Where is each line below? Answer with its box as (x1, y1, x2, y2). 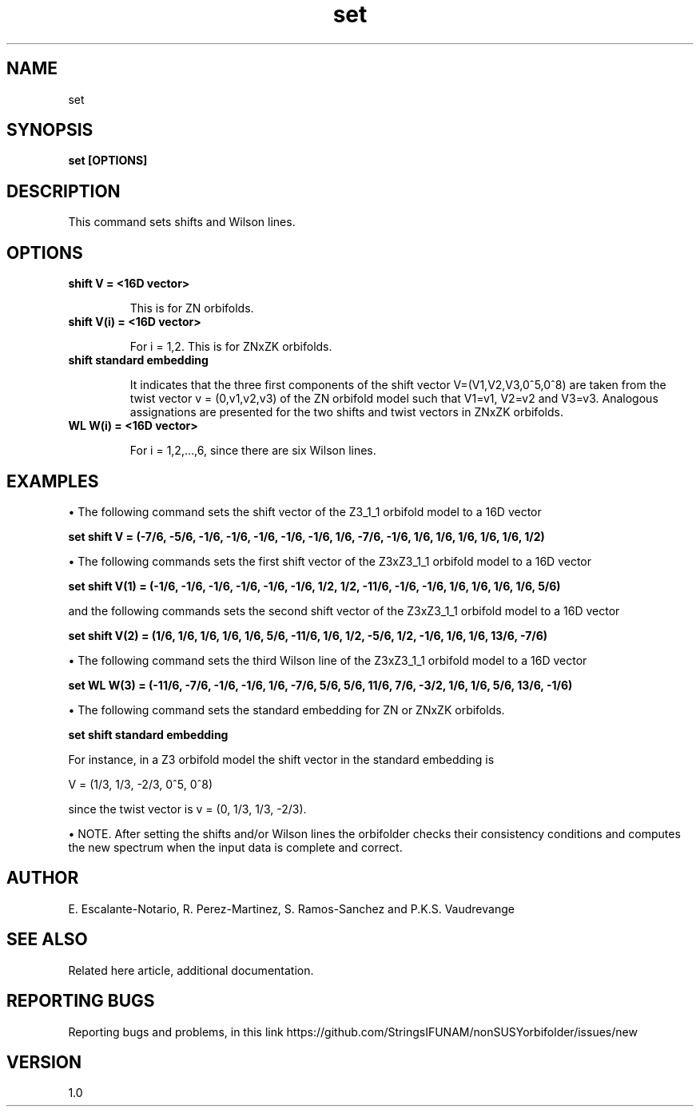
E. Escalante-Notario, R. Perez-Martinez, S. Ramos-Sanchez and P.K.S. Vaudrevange (68, 901, 515, 916)
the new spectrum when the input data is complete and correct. (68, 840, 403, 854)
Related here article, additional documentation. (68, 963, 314, 977)
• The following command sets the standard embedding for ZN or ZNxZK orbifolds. (68, 702, 505, 717)
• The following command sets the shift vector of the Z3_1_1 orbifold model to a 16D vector (68, 504, 542, 519)
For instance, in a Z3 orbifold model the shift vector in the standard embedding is (68, 752, 495, 766)
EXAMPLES (6, 471, 99, 491)
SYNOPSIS (6, 120, 93, 141)
